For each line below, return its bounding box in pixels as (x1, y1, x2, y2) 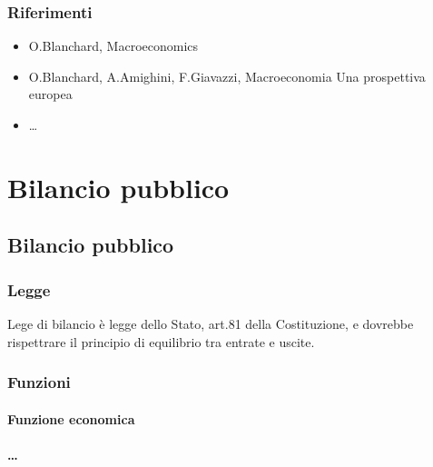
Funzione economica (7, 409, 135, 428)
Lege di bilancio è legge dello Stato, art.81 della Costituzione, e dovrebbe (7, 313, 414, 333)
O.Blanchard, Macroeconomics (28, 36, 199, 55)
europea (28, 84, 73, 104)
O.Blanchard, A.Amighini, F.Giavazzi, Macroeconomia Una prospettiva (28, 66, 426, 85)
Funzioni (7, 371, 71, 393)
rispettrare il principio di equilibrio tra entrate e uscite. (7, 332, 315, 351)
